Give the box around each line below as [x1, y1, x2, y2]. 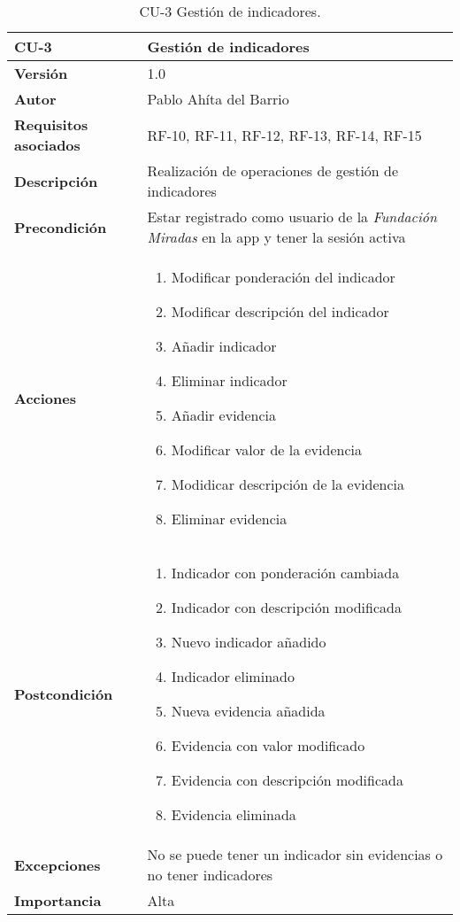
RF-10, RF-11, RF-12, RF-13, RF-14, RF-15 [147, 124, 422, 145]
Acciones [14, 387, 76, 408]
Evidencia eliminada [171, 804, 296, 825]
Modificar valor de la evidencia [171, 439, 362, 460]
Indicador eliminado [171, 666, 295, 686]
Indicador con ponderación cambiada [171, 562, 400, 583]
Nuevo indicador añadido [171, 631, 326, 652]
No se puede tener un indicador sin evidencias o [147, 844, 443, 864]
